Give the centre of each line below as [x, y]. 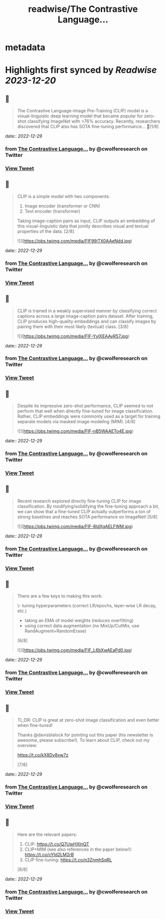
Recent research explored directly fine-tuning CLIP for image [79, 501]
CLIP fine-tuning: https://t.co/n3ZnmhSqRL [68, 860]
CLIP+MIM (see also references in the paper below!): [78, 849]
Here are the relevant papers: [47, 834]
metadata [25, 48]
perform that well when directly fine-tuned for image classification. [85, 411]
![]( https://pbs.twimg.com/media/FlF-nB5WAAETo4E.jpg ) [75, 431]
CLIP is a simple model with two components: [63, 196]
